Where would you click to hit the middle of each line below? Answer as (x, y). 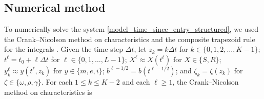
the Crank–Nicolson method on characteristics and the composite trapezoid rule (130, 39)
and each (136, 81)
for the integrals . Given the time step (64, 49)
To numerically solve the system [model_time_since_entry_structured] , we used (131, 29)
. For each (57, 81)
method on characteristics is (48, 92)
